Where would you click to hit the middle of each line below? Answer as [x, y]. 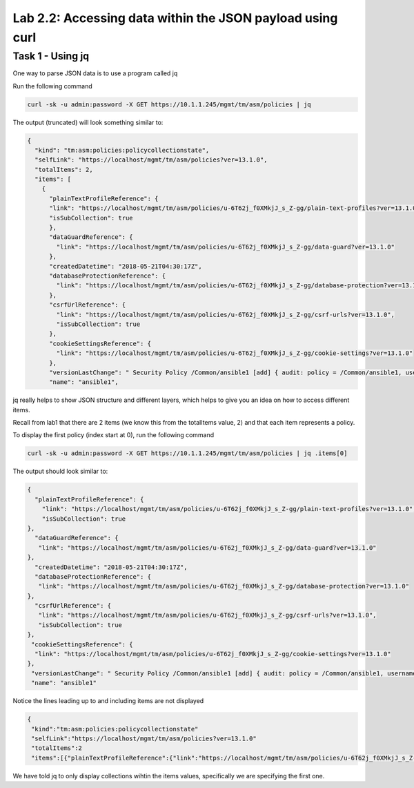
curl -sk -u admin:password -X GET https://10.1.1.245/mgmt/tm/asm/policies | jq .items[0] [187, 453]
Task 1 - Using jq [51, 56]
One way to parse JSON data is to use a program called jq [95, 73]
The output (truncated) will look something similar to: [88, 122]
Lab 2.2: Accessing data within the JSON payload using [175, 18]
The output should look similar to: [60, 471]
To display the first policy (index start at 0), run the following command [114, 435]
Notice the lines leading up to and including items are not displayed [108, 701]
